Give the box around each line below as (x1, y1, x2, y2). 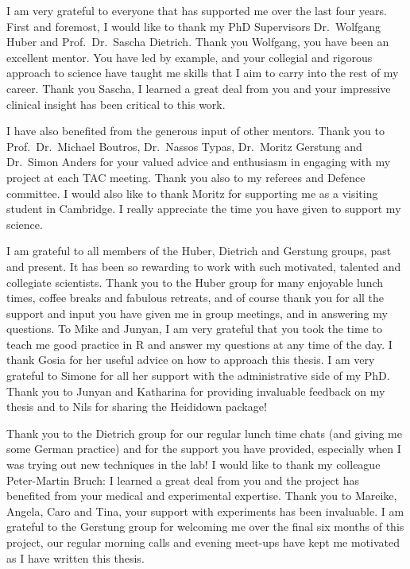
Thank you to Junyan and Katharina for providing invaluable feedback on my (6, 382, 385, 399)
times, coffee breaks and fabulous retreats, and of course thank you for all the (6, 289, 385, 306)
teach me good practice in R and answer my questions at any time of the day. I (6, 335, 393, 352)
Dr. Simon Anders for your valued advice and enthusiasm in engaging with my (6, 153, 391, 170)
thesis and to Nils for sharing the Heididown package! (6, 398, 267, 415)
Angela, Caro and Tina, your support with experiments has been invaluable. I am (6, 502, 404, 519)
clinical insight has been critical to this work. (6, 95, 226, 112)
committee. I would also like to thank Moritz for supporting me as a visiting (6, 184, 378, 201)
